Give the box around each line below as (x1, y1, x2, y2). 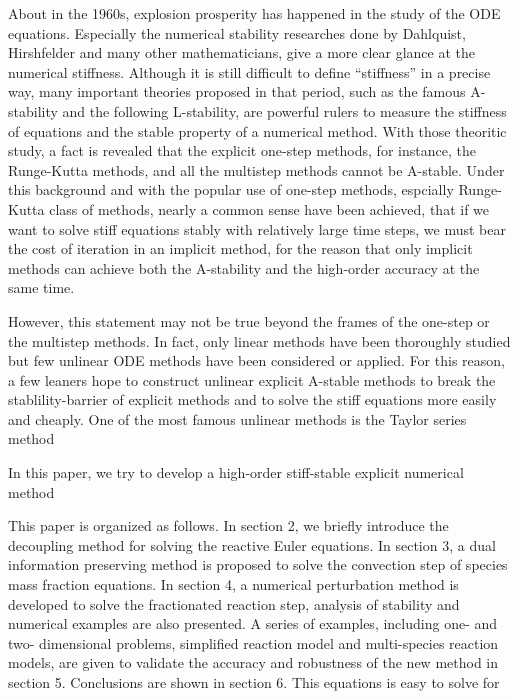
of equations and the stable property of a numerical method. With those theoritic (8, 120, 507, 141)
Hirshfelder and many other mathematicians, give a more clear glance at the (8, 42, 475, 63)
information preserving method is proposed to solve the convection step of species (8, 554, 508, 575)
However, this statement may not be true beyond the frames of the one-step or (8, 310, 490, 331)
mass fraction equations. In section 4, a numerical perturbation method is (8, 574, 459, 595)
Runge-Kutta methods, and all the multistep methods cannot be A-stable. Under (8, 159, 505, 180)
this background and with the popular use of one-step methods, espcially (8, 179, 454, 200)
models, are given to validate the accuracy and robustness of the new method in (8, 652, 499, 673)
